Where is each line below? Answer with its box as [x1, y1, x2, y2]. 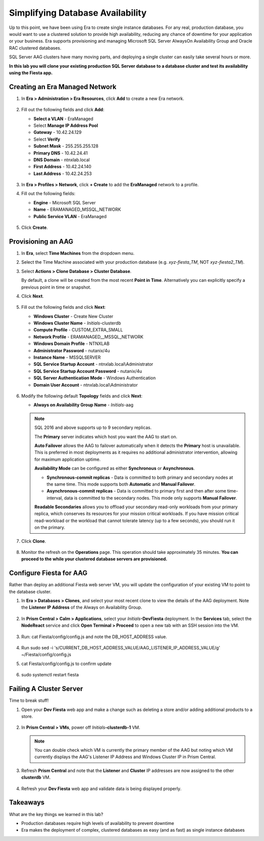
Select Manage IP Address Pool [33, 123, 98, 128]
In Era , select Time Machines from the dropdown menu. [21, 250, 134, 256]
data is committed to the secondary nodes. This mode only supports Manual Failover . [64, 495, 237, 501]
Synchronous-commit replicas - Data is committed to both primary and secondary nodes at [46, 474, 233, 480]
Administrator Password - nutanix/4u [33, 347, 110, 353]
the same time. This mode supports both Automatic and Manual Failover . [46, 481, 196, 487]
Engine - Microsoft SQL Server [33, 199, 96, 205]
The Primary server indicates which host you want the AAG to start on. [34, 434, 177, 440]
